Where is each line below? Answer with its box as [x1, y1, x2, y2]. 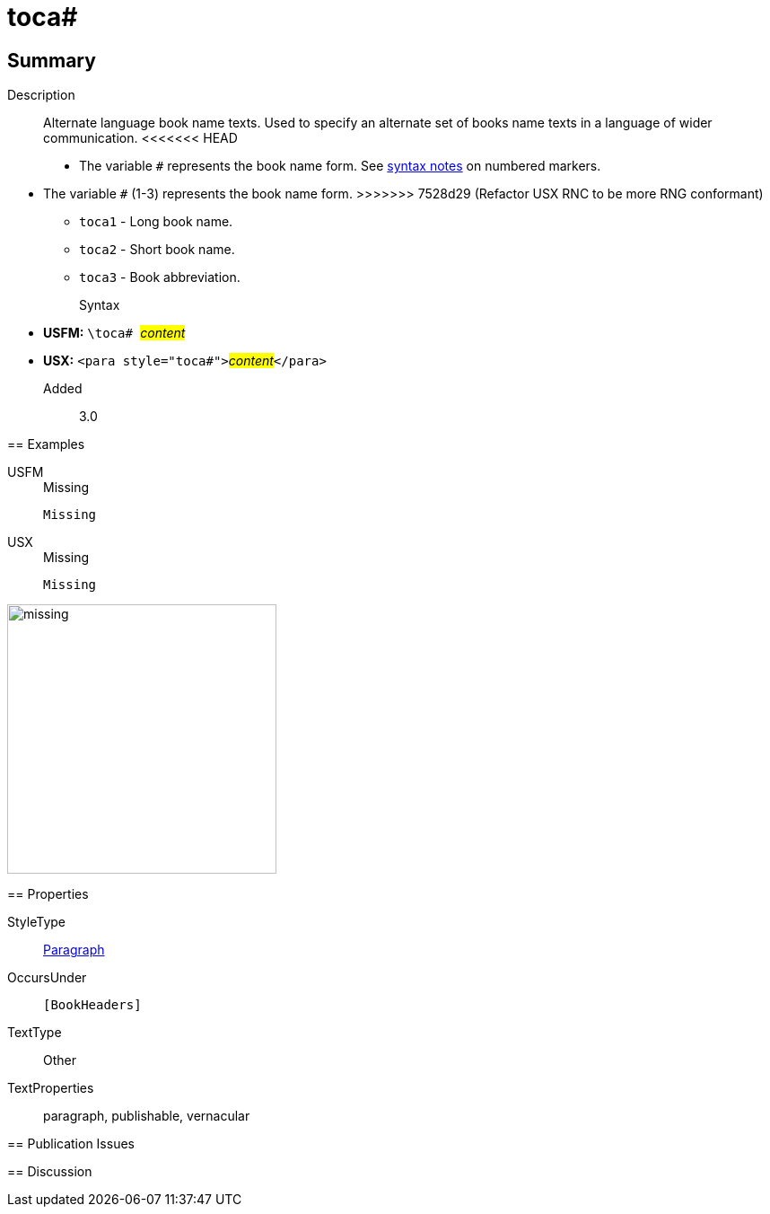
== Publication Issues [7, 1136, 135, 1152]
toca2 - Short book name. [79, 242, 235, 258]
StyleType [7, 914, 66, 930]
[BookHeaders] [43, 998, 142, 1013]
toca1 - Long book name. [79, 214, 233, 230]
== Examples [7, 436, 85, 453]
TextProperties [7, 1080, 94, 1096]
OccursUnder [7, 970, 87, 986]
